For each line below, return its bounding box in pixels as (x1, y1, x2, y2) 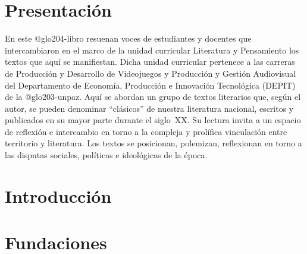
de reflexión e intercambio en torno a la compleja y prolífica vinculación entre (5, 125, 287, 137)
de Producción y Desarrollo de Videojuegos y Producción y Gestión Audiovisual (5, 67, 296, 79)
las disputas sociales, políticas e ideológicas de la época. (5, 149, 208, 161)
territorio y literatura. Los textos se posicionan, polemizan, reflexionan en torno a (5, 137, 302, 149)
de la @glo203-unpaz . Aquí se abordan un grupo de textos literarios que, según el (5, 90, 301, 103)
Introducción (5, 183, 112, 208)
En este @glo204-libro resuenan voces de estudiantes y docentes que (5, 32, 252, 45)
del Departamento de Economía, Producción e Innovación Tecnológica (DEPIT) (5, 79, 296, 91)
